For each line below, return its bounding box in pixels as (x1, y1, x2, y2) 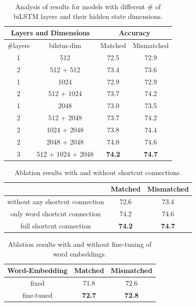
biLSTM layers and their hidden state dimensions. (13, 11, 163, 21)
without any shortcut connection (7, 196, 104, 207)
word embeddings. (53, 248, 107, 258)
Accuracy (118, 28, 150, 38)
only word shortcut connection (10, 209, 101, 218)
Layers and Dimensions (11, 28, 90, 38)
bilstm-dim (49, 40, 82, 50)
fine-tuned (22, 290, 52, 300)
